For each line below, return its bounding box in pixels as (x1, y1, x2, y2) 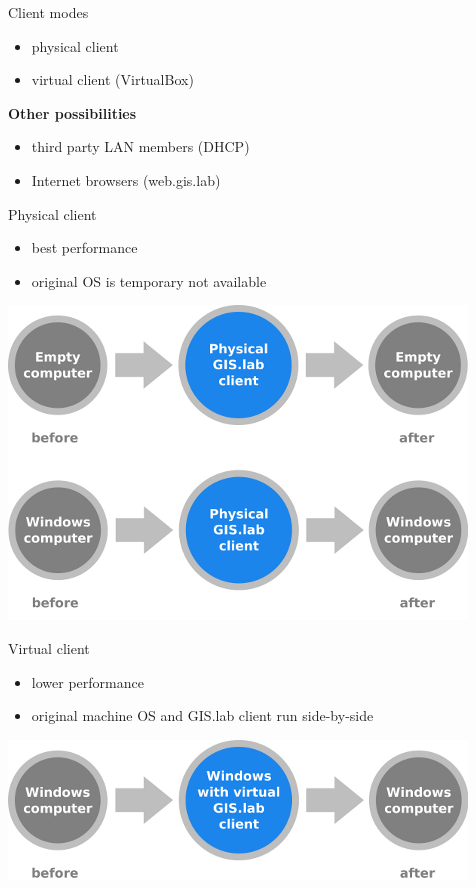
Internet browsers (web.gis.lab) (31, 169, 221, 190)
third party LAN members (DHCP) (31, 136, 250, 157)
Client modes (8, 2, 89, 22)
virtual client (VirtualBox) (31, 69, 194, 90)
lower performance (31, 671, 144, 692)
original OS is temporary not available (31, 270, 267, 291)
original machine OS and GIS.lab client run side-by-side (31, 705, 374, 726)
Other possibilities (8, 102, 137, 123)
